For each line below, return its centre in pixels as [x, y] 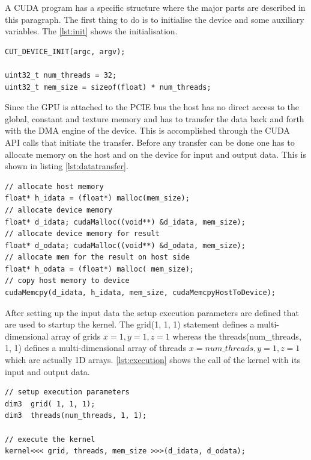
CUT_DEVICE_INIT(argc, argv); [65, 51]
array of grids [76, 336]
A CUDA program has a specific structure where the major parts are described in [155, 7]
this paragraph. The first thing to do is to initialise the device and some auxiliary [155, 19]
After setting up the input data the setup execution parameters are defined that [152, 312]
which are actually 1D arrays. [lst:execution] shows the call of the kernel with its [153, 360]
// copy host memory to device [67, 281]
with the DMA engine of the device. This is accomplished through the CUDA [147, 130]
